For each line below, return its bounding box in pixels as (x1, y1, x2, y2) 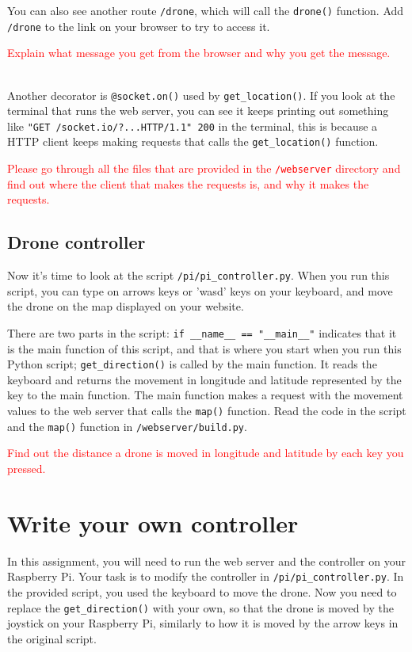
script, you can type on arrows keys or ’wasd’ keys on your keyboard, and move (7, 282, 393, 299)
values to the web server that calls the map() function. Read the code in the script (7, 402, 406, 419)
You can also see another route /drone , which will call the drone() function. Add (7, 2, 404, 18)
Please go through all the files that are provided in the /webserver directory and (7, 160, 401, 177)
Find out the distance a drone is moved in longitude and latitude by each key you (7, 444, 404, 461)
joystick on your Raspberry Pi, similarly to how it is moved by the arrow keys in (7, 615, 399, 631)
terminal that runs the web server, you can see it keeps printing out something (7, 102, 389, 119)
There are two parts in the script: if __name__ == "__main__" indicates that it (7, 324, 397, 341)
